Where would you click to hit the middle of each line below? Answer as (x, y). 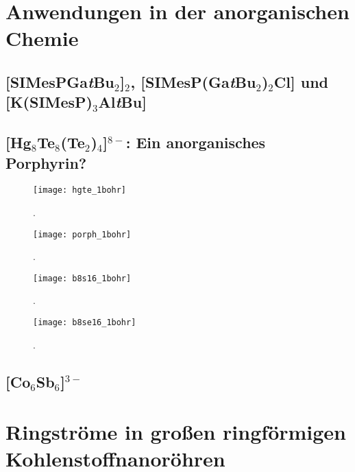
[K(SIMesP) (49, 102)
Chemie (42, 38)
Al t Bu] (122, 102)
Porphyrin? (46, 162)
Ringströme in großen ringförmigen (176, 432)
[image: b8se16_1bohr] (85, 323)
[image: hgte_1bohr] (80, 190)
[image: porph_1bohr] (82, 234)
